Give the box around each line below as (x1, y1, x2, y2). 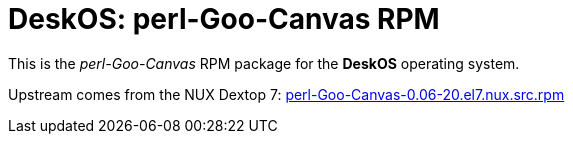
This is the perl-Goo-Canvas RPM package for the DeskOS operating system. (8, 54, 520, 72)
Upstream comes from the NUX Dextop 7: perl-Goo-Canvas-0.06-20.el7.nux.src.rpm (8, 85, 565, 103)
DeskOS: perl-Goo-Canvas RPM (8, 2, 440, 36)
